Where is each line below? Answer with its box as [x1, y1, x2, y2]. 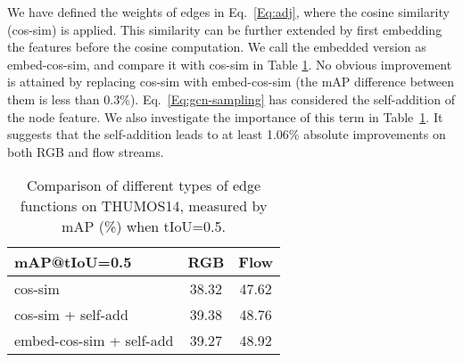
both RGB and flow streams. [7, 142, 164, 160]
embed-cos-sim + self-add [14, 330, 174, 351]
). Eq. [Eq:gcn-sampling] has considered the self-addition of [129, 89, 455, 108]
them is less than [7, 89, 100, 108]
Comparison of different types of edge [26, 175, 261, 196]
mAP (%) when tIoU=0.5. [62, 216, 226, 237]
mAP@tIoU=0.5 [14, 251, 132, 273]
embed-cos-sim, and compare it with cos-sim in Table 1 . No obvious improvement [7, 54, 452, 73]
